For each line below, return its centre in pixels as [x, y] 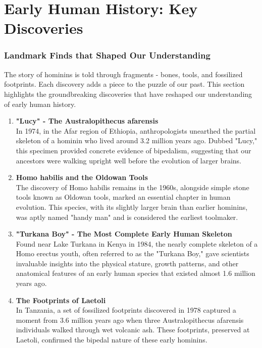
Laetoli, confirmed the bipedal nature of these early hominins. [112, 340]
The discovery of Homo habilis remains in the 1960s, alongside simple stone [133, 187]
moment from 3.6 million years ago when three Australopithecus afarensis [130, 320]
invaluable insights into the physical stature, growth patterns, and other [127, 263]
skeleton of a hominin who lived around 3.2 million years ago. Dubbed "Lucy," [137, 140]
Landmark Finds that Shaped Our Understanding [107, 55]
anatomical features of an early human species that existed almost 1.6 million [136, 273]
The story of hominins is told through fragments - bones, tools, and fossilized [123, 74]
